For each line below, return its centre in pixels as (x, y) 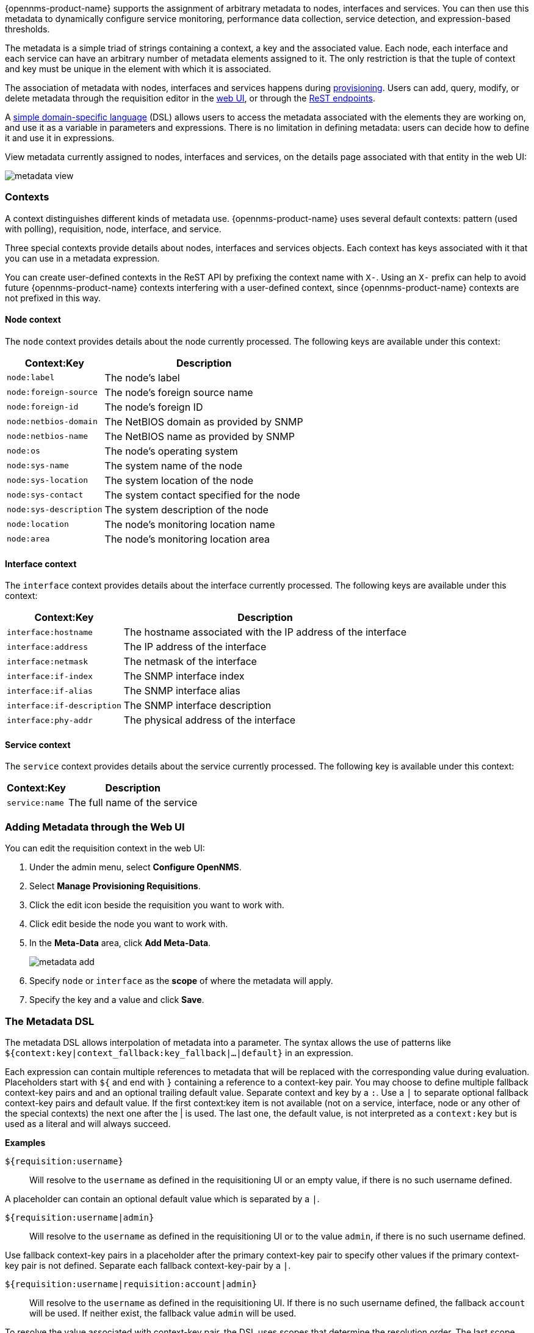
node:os (23, 451)
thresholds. (27, 29)
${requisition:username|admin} (80, 1217)
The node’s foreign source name (179, 392)
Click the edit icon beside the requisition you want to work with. (157, 905)
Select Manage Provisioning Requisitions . (115, 886)
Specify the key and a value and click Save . (117, 1000)
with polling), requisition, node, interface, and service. (113, 229)
